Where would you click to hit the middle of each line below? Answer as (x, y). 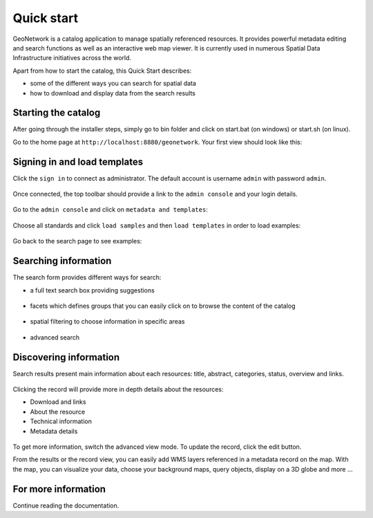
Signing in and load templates (78, 161)
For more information (59, 489)
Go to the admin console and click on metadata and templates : (111, 210)
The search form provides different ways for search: (87, 277)
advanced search (55, 337)
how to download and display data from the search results (113, 93)
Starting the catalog (57, 113)
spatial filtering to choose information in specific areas (107, 322)
